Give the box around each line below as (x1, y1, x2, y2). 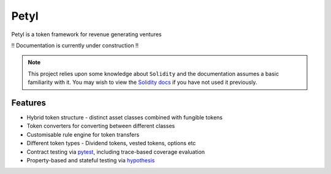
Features (11, 97, 46, 108)
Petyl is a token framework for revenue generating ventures (11, 31, 162, 38)
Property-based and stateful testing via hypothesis (26, 156, 155, 164)
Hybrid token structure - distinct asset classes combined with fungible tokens (26, 114, 223, 121)
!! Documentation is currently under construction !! (11, 42, 139, 49)
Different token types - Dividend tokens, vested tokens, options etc (26, 140, 196, 147)
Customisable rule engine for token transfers (26, 130, 140, 138)
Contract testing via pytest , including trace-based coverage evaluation (26, 148, 205, 156)
